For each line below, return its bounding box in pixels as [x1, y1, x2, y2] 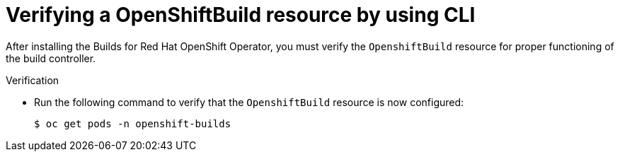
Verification [6, 74, 59, 86]
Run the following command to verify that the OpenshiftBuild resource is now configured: [34, 95, 464, 108]
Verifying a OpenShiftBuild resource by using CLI [6, 3, 476, 27]
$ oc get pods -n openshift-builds [34, 117, 231, 129]
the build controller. [6, 52, 96, 64]
